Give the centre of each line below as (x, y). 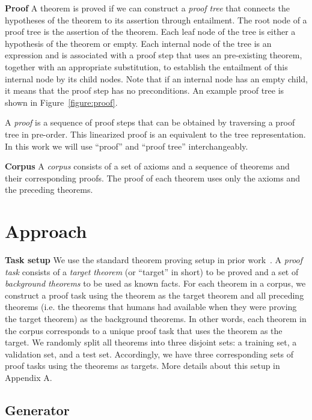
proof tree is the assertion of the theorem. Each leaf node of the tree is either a (150, 32)
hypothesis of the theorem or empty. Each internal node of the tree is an (138, 43)
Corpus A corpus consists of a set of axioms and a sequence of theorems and (147, 166)
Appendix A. (29, 377)
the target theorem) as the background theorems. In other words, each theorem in (156, 318)
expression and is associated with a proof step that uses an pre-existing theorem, (154, 55)
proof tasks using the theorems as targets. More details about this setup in (142, 366)
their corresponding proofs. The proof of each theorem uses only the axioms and (153, 178)
